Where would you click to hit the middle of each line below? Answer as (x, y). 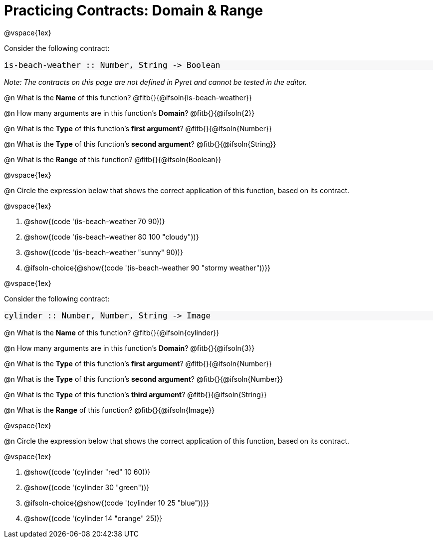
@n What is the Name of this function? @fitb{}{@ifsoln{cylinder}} (112, 332)
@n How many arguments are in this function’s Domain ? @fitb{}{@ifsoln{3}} (129, 348)
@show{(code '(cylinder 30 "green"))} (87, 487)
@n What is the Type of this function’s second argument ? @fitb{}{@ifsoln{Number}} (144, 379)
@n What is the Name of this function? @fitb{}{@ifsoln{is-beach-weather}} (128, 97)
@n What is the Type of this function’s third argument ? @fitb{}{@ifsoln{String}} (135, 394)
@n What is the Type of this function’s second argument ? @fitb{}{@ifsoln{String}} (140, 144)
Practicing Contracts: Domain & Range (134, 10)
